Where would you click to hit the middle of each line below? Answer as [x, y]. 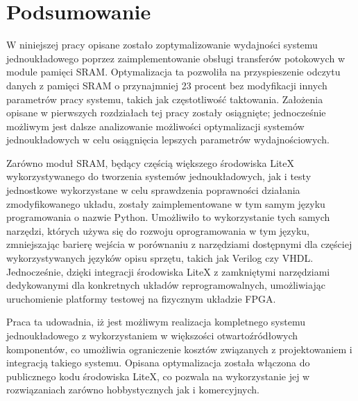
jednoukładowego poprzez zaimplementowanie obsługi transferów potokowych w [176, 58]
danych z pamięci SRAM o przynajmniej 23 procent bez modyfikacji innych [167, 85]
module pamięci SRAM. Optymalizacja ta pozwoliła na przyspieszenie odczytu [173, 72]
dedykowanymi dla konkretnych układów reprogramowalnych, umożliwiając [166, 285]
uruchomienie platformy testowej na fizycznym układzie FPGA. [141, 298]
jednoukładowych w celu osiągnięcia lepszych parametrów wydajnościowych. [168, 140]
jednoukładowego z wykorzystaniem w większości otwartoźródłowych [152, 335]
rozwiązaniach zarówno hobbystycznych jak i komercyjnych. [133, 390]
